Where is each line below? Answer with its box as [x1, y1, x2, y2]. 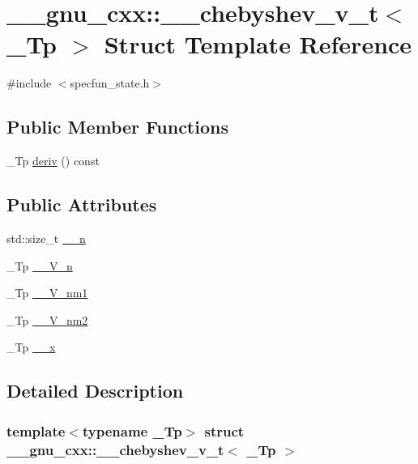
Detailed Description [6, 378, 184, 403]
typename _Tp [82, 420, 182, 441]
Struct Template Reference [104, 28, 412, 61]
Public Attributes [6, 192, 157, 217]
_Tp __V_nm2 [6, 311, 88, 328]
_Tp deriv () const [6, 152, 100, 169]
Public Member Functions [6, 114, 228, 139]
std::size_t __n [6, 229, 86, 246]
